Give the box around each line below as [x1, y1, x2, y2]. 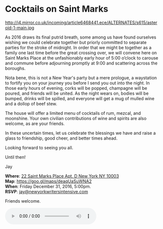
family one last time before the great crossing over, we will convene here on [5, 50, 157, 56]
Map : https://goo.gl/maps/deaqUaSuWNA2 [5, 178, 92, 184]
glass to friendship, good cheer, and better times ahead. [5, 135, 118, 141]
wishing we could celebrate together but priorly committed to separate [5, 39, 147, 45]
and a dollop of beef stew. [5, 101, 57, 106]
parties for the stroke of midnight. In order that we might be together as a [5, 44, 152, 50]
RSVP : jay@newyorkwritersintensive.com [5, 188, 89, 194]
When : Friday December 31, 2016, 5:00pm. [5, 183, 91, 189]
